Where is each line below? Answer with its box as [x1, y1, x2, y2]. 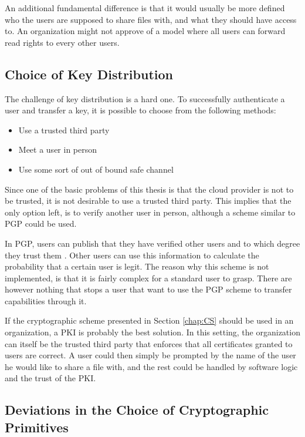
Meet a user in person [18, 143, 97, 156]
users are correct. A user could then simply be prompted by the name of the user [5, 349, 296, 361]
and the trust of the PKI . [5, 372, 96, 384]
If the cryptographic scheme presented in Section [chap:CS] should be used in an [5, 314, 294, 327]
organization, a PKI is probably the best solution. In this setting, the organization [5, 326, 300, 338]
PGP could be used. [5, 217, 77, 230]
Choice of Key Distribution [5, 65, 173, 83]
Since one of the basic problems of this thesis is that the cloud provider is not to [5, 183, 294, 195]
